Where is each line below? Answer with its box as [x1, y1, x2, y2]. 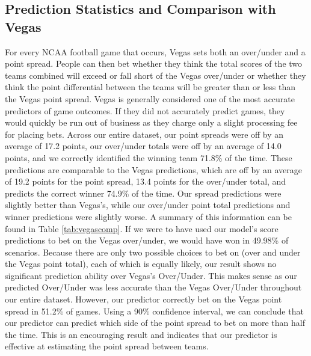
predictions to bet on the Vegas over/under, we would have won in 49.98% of [5, 234, 289, 247]
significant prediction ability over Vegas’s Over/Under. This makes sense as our [5, 269, 297, 281]
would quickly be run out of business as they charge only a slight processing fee [5, 116, 298, 129]
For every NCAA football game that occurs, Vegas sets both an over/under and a [5, 45, 306, 58]
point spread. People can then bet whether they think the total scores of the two [5, 57, 303, 70]
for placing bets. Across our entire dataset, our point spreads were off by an [5, 127, 284, 140]
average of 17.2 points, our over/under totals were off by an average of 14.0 [5, 140, 282, 152]
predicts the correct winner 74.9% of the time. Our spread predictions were [5, 186, 282, 199]
